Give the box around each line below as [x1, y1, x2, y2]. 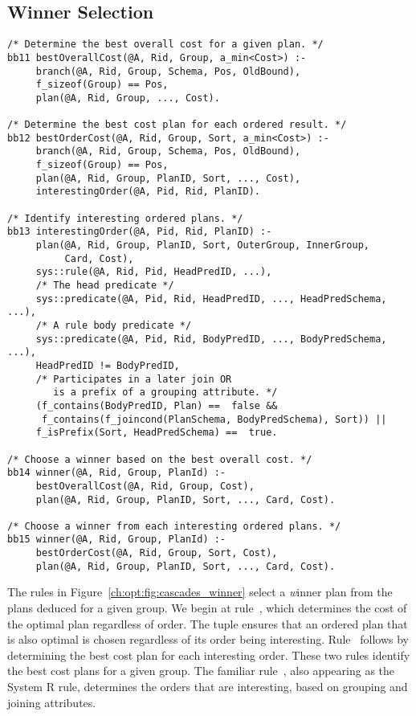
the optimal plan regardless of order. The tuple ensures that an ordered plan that [7, 615, 408, 632]
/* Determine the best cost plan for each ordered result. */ [7, 119, 347, 131]
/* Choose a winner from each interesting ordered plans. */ [7, 520, 341, 532]
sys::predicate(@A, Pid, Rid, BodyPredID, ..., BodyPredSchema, [35, 333, 387, 345]
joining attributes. [7, 693, 96, 710]
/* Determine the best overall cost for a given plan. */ [7, 39, 324, 51]
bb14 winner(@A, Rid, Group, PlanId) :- [7, 467, 226, 479]
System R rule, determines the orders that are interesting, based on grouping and [7, 678, 408, 695]
